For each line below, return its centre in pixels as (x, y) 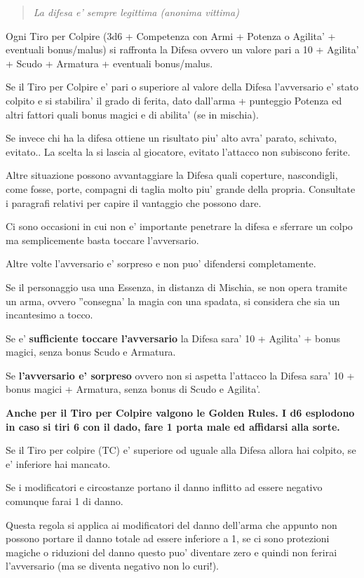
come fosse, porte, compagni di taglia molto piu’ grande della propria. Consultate (181, 188)
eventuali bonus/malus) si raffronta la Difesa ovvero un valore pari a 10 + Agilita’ (182, 49)
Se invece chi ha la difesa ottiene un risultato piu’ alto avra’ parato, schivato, (171, 138)
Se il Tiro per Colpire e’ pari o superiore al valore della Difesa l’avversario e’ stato (182, 87)
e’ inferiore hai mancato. (58, 463)
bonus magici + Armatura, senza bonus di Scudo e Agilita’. (133, 389)
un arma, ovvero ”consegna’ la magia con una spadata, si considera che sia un (173, 301)
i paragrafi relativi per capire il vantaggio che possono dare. (134, 202)
